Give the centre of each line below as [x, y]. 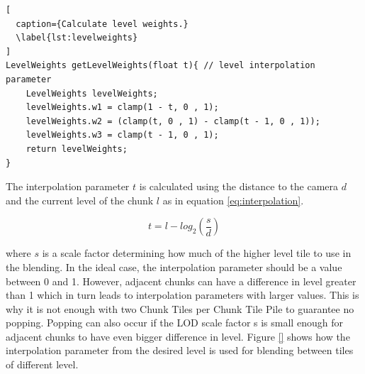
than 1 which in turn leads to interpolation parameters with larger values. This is [182, 295]
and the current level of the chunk [80, 200]
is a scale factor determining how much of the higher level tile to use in [197, 253]
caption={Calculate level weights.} [102, 24]
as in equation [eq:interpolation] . [233, 200]
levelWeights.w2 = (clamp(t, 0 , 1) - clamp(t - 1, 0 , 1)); [173, 121]
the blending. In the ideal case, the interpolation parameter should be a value [174, 266]
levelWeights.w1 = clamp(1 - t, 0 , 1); [122, 108]
